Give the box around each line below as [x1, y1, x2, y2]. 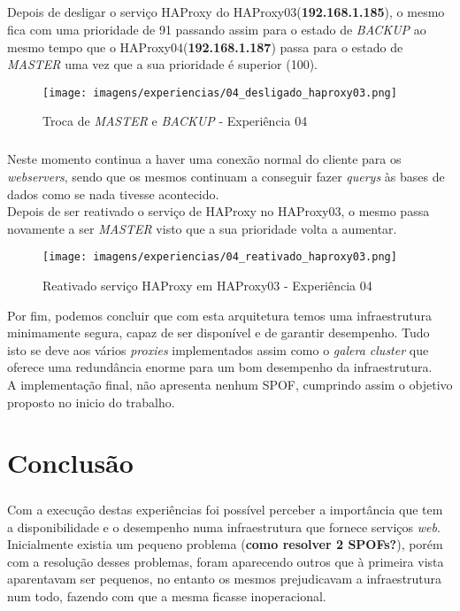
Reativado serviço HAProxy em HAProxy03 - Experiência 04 [42, 276, 372, 294]
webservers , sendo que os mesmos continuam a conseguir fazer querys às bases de [7, 166, 445, 185]
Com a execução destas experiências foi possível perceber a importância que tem [7, 499, 443, 518]
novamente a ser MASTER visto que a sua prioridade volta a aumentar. [7, 219, 397, 237]
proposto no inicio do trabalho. [7, 392, 175, 411]
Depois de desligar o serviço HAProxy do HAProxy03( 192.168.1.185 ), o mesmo [7, 3, 445, 21]
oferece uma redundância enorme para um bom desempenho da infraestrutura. [7, 358, 433, 376]
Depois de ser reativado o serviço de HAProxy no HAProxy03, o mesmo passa [7, 202, 430, 220]
